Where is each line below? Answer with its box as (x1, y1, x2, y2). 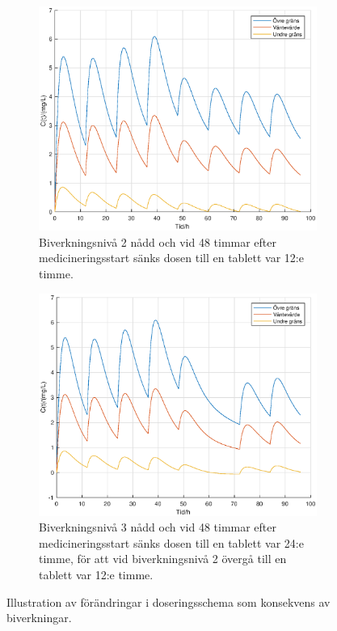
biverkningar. (6, 609, 72, 626)
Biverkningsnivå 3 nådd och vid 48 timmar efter (39, 519, 277, 536)
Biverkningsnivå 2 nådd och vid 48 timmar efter (39, 233, 277, 250)
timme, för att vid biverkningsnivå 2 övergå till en (39, 550, 287, 567)
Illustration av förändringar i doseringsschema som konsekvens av (6, 593, 331, 610)
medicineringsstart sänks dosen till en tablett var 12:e (39, 249, 304, 266)
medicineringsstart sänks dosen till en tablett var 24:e (39, 534, 304, 551)
